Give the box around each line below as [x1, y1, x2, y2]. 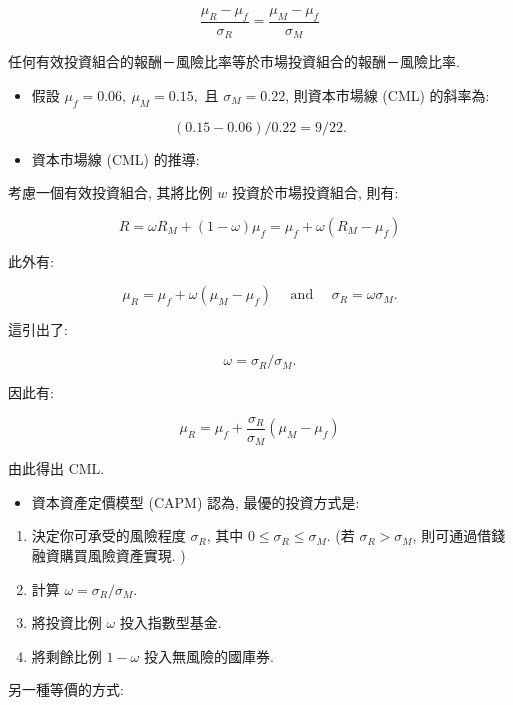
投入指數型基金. [119, 612, 222, 633]
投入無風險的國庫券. [143, 645, 274, 666]
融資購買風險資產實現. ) [31, 544, 186, 565]
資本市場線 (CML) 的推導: [31, 148, 200, 169]
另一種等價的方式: [8, 679, 124, 700]
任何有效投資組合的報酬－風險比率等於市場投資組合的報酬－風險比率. [8, 51, 460, 72]
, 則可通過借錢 [412, 525, 506, 546]
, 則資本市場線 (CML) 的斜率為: [285, 84, 490, 105]
